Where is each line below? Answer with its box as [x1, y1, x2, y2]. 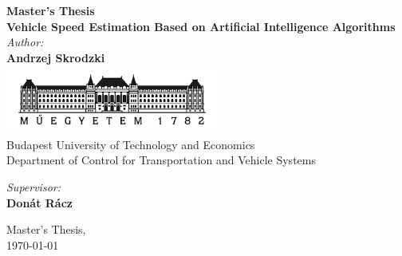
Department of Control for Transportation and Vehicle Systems [6, 152, 316, 168]
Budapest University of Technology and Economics [6, 136, 255, 152]
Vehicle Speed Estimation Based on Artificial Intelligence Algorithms [6, 18, 396, 34]
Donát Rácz [6, 194, 73, 211]
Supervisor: [6, 179, 61, 195]
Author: [6, 33, 44, 50]
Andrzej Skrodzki [6, 49, 105, 65]
